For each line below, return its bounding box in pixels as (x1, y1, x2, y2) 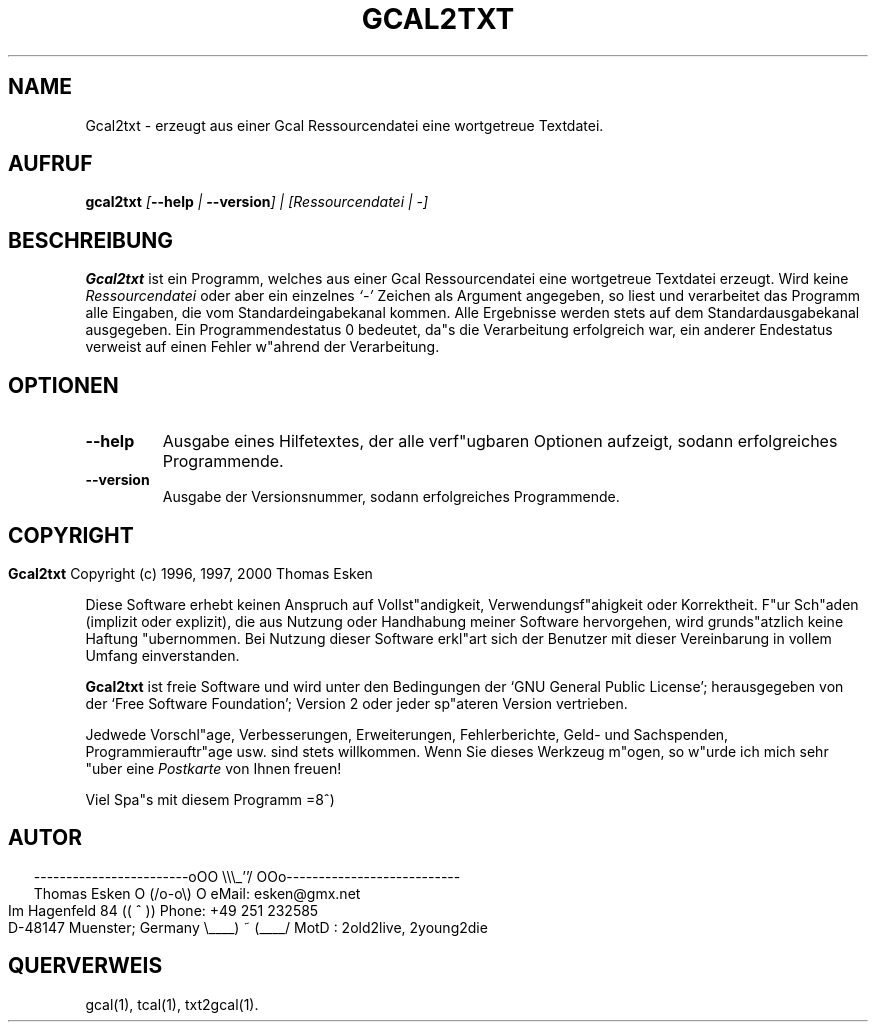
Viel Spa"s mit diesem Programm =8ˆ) (85, 790, 335, 808)
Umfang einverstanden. (85, 646, 240, 664)
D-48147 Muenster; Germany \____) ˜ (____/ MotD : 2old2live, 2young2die (8, 918, 488, 936)
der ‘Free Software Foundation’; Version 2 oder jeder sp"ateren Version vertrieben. (85, 694, 628, 712)
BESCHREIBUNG (8, 227, 174, 253)
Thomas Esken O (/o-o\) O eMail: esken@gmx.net (33, 884, 361, 902)
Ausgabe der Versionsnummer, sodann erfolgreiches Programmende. (162, 488, 620, 506)
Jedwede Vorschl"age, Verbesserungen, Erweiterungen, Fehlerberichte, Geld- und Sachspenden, (85, 725, 729, 743)
